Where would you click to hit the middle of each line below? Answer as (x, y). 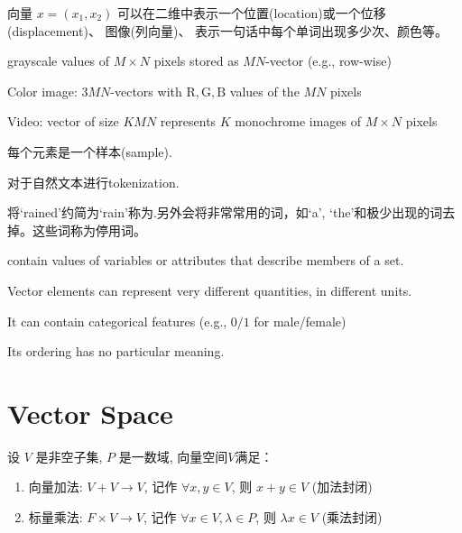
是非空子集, (69, 456)
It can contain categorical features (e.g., (117, 321)
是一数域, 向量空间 (173, 456)
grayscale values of (58, 61)
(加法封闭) (342, 487)
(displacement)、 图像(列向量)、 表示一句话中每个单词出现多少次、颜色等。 (228, 30)
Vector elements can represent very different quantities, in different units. (210, 290)
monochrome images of (298, 121)
